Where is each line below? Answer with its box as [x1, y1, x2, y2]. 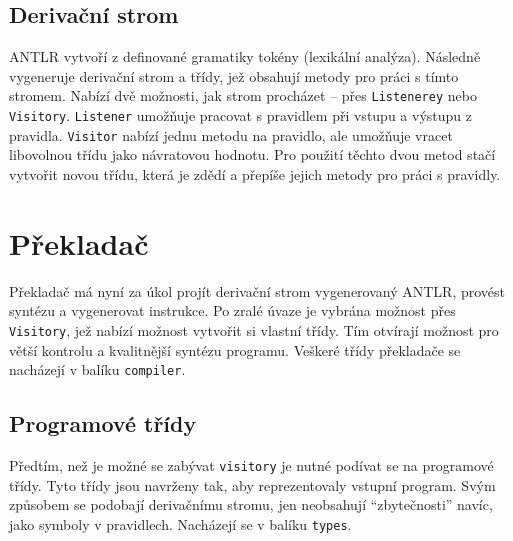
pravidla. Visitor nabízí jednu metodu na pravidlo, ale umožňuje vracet [9, 124, 453, 145]
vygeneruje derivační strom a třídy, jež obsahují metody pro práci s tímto [9, 65, 459, 86]
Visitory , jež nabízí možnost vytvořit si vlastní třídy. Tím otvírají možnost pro [9, 319, 499, 340]
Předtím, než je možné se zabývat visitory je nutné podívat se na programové [9, 454, 494, 475]
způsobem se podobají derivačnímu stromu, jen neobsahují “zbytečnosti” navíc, [9, 494, 493, 515]
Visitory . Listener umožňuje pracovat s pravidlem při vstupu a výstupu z [9, 105, 472, 126]
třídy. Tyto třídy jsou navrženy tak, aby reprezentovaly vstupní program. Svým [9, 474, 496, 495]
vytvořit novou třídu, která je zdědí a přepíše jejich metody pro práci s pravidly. [9, 163, 501, 184]
